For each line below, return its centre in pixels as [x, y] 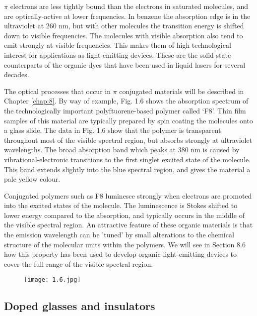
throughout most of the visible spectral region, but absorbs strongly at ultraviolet [128, 140]
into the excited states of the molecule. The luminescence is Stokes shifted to [121, 205]
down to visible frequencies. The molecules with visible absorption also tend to [124, 35]
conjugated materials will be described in [182, 91]
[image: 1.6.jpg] [52, 280]
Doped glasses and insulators [80, 306]
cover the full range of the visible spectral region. [79, 263]
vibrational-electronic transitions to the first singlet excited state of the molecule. [128, 159]
